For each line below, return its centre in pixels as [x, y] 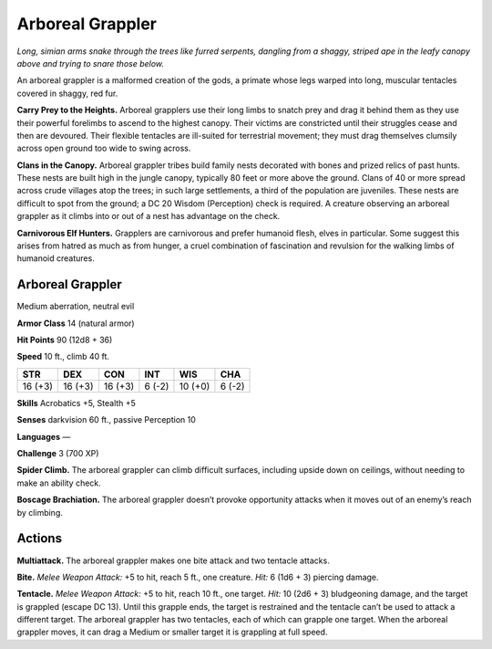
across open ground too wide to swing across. [104, 148]
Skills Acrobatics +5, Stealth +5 [77, 403]
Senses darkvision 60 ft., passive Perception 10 [106, 420]
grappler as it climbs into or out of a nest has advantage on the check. [149, 216]
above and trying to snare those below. [90, 63]
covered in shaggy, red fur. [67, 93]
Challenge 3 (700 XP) [58, 454]
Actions [40, 539]
